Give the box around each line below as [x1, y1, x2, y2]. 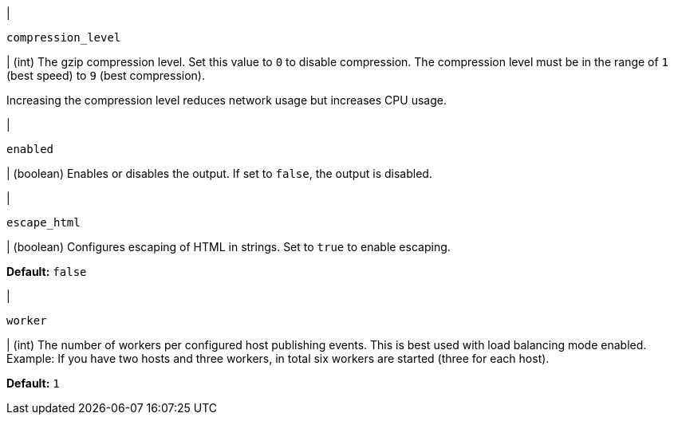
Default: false [6, 265, 87, 278]
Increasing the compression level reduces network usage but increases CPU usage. [6, 93, 447, 107]
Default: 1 [6, 376, 60, 390]
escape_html [6, 216, 81, 229]
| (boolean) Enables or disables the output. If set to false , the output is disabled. [6, 167, 432, 180]
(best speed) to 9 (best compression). [6, 69, 205, 82]
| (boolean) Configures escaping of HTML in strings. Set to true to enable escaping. [6, 240, 451, 254]
